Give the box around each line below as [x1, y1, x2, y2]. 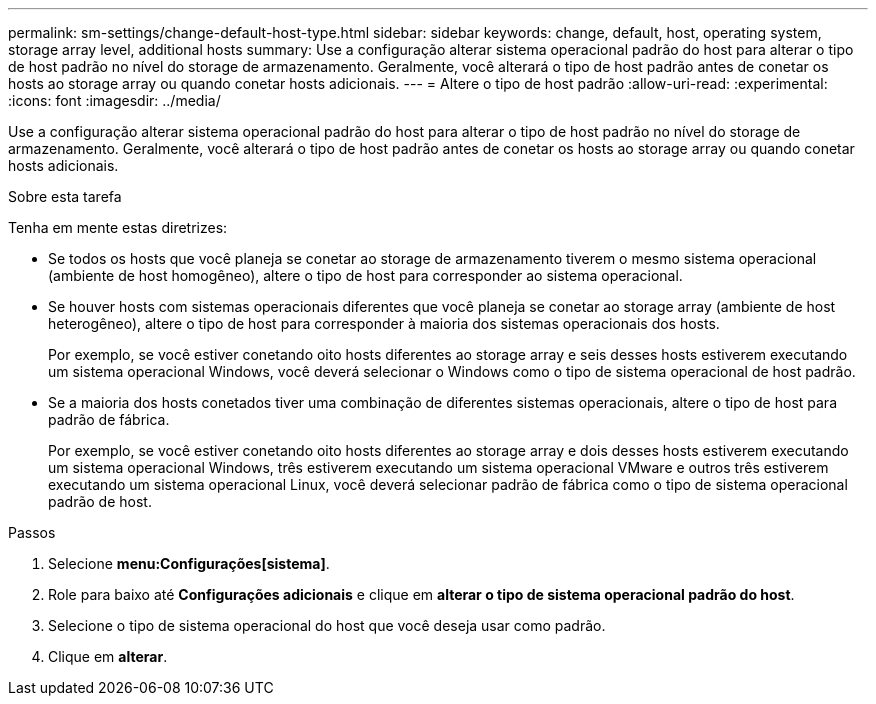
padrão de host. [48, 493, 152, 510]
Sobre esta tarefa [8, 188, 122, 205]
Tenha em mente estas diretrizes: [8, 219, 228, 236]
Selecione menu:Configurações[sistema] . [48, 555, 330, 572]
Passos [8, 524, 56, 541]
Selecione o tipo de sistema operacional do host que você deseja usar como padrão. [48, 617, 606, 634]
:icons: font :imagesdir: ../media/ [8, 92, 221, 109]
